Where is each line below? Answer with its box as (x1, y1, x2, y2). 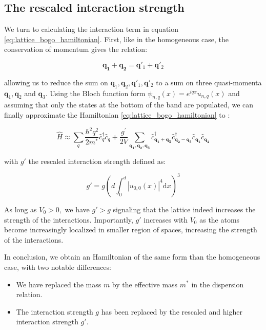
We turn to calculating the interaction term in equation (4, 24, 179, 34)
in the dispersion (191, 279, 244, 289)
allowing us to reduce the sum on (4, 77, 108, 87)
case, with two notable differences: (4, 261, 111, 272)
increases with (144, 214, 188, 225)
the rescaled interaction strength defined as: (28, 155, 166, 166)
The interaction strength (16, 306, 93, 317)
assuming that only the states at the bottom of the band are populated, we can (4, 99, 254, 110)
